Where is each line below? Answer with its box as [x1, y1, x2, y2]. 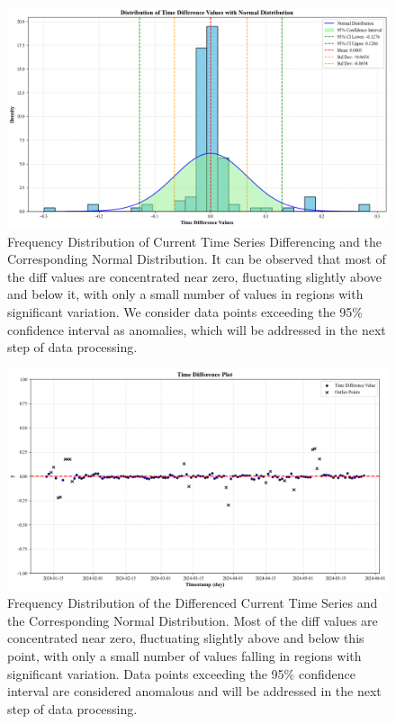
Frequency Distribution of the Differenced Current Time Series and [7, 593, 378, 612]
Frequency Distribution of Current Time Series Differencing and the [7, 231, 382, 250]
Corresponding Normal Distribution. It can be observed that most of [7, 249, 386, 268]
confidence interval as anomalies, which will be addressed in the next [7, 320, 386, 339]
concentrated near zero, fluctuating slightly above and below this [7, 629, 364, 647]
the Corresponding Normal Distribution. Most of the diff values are [7, 611, 378, 629]
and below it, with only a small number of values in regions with [7, 285, 364, 303]
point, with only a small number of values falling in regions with [7, 647, 362, 665]
